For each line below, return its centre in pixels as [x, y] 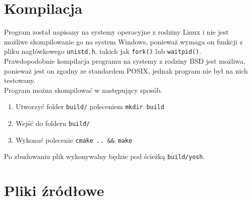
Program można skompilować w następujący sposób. [83, 90]
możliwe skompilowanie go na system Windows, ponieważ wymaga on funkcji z [124, 41]
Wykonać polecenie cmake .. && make [74, 140]
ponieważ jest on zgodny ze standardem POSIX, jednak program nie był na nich [126, 70]
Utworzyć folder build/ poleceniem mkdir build [90, 106]
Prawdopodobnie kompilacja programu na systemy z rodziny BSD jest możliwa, [125, 60]
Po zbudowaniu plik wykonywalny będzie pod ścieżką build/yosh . [104, 156]
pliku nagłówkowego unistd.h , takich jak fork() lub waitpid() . [103, 51]
